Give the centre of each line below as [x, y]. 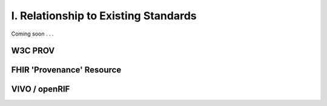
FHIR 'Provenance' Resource [66, 70]
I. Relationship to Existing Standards [104, 16]
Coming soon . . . [32, 34]
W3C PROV [33, 51]
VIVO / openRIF [41, 89]
